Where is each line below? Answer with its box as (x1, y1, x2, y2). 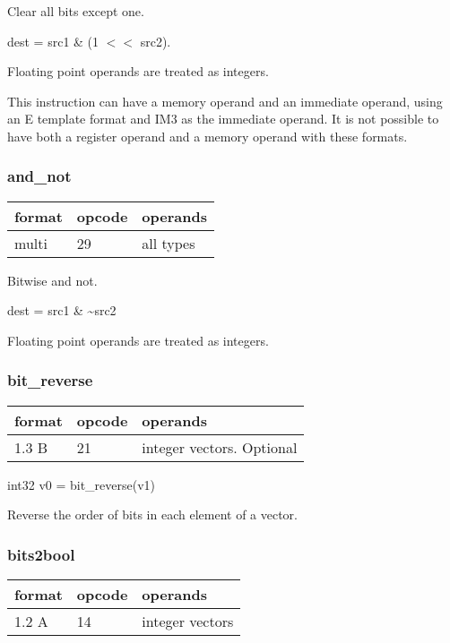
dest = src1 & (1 (7, 31, 100, 50)
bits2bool (7, 543, 75, 565)
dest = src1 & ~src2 (7, 301, 117, 320)
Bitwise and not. (7, 270, 98, 289)
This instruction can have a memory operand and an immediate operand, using (7, 91, 443, 110)
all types (142, 232, 195, 253)
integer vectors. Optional (142, 436, 298, 458)
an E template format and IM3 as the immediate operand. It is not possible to (7, 109, 439, 128)
